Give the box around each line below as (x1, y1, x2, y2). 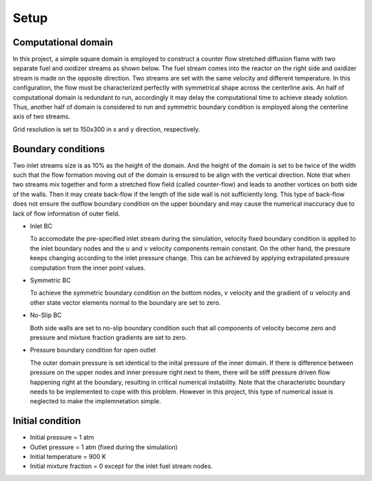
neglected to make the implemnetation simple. (30, 397, 161, 405)
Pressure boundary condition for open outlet (30, 346, 156, 354)
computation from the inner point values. (30, 264, 146, 272)
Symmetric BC (30, 276, 72, 284)
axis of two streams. (12, 112, 70, 120)
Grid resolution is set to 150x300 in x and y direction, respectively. (12, 125, 200, 133)
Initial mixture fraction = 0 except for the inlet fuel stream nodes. (30, 462, 213, 471)
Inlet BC (30, 222, 53, 231)
